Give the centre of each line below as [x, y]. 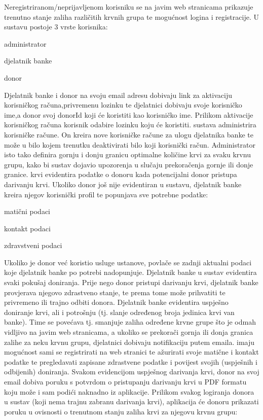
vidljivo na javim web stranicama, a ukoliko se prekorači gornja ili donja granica [129, 332]
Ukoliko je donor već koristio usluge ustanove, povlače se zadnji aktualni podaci [128, 262]
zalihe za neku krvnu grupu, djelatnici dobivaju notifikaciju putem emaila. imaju [129, 342]
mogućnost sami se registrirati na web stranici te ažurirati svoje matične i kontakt [131, 352]
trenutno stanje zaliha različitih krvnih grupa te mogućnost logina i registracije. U [131, 16]
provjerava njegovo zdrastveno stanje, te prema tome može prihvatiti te [115, 292]
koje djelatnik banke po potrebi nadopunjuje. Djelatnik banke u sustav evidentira [130, 272]
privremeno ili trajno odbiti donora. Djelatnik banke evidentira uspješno [116, 302]
